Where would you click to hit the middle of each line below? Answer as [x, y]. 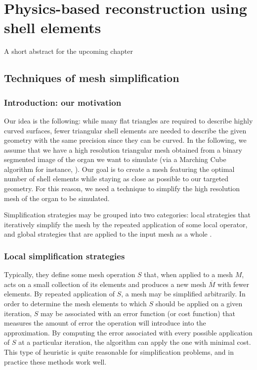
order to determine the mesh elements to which [75, 304]
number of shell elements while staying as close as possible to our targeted [116, 179]
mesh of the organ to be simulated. [57, 198]
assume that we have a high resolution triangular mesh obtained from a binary [123, 149]
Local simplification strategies [64, 256]
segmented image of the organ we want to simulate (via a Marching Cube [115, 159]
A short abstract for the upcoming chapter [68, 51]
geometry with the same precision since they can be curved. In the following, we [125, 140]
